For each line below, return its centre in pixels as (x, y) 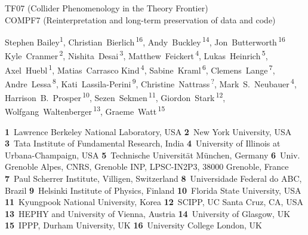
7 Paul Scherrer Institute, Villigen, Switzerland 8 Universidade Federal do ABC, (153, 178)
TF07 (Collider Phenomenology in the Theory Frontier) (107, 8)
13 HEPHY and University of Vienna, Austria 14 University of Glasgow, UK (148, 213)
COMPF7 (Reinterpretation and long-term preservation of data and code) (140, 19)
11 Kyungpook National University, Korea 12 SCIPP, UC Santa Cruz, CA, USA (154, 202)
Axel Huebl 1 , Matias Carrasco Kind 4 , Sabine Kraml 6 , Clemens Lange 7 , (140, 69)
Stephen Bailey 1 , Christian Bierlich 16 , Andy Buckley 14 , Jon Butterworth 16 (145, 41)
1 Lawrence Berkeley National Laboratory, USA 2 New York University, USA (148, 131)
